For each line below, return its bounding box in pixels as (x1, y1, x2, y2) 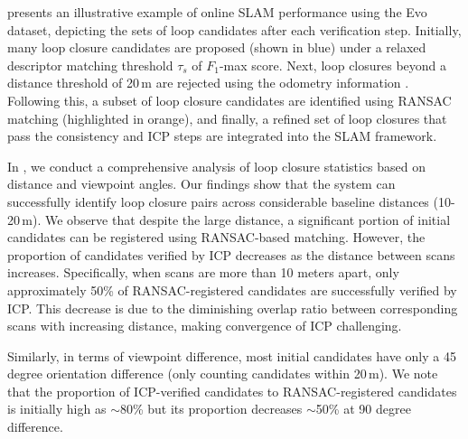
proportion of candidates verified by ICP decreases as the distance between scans (7, 245, 455, 264)
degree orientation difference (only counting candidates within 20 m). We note (7, 364, 438, 383)
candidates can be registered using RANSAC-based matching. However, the (7, 228, 426, 247)
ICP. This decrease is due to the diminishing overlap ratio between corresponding (7, 298, 458, 317)
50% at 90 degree (315, 399, 411, 418)
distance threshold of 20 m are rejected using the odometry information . (7, 73, 409, 92)
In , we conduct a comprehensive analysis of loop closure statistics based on (7, 156, 426, 175)
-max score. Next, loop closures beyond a (219, 55, 447, 74)
